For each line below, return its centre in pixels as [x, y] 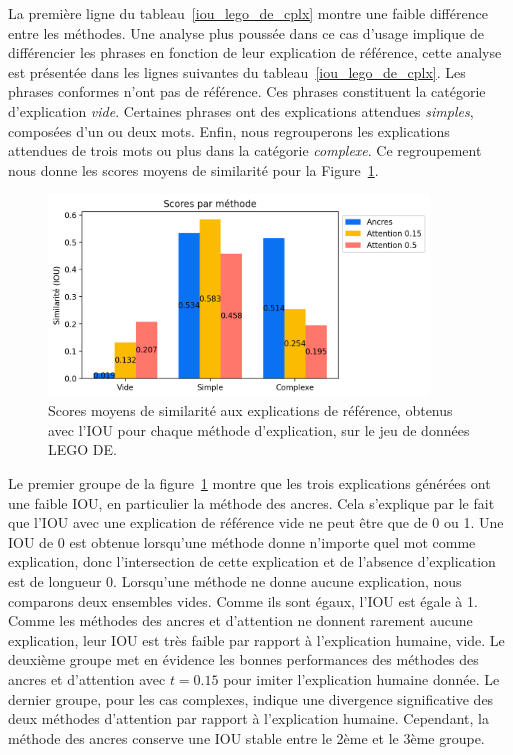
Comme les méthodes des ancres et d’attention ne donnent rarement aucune [240, 620]
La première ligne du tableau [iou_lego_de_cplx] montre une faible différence [248, 13]
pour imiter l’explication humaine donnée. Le [361, 679]
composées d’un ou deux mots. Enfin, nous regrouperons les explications [229, 130]
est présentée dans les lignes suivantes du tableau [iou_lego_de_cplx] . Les [237, 71]
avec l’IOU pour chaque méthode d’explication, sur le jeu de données [259, 429]
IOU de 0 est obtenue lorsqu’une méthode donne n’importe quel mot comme [242, 541]
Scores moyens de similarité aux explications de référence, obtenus [250, 410]
